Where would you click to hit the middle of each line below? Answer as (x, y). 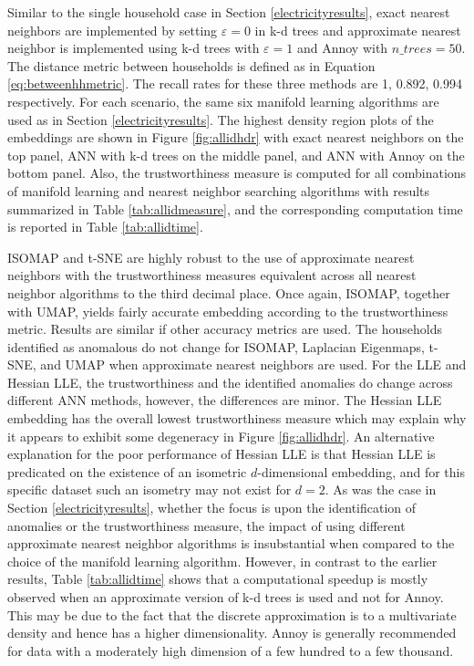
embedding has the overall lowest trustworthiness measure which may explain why (237, 418)
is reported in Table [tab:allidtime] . (105, 227)
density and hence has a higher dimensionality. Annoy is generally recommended (232, 633)
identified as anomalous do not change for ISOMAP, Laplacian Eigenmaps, (216, 346)
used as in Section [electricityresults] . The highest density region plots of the (221, 119)
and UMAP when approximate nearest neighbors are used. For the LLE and (253, 364)
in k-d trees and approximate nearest (358, 30)
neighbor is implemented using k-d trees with (134, 48)
